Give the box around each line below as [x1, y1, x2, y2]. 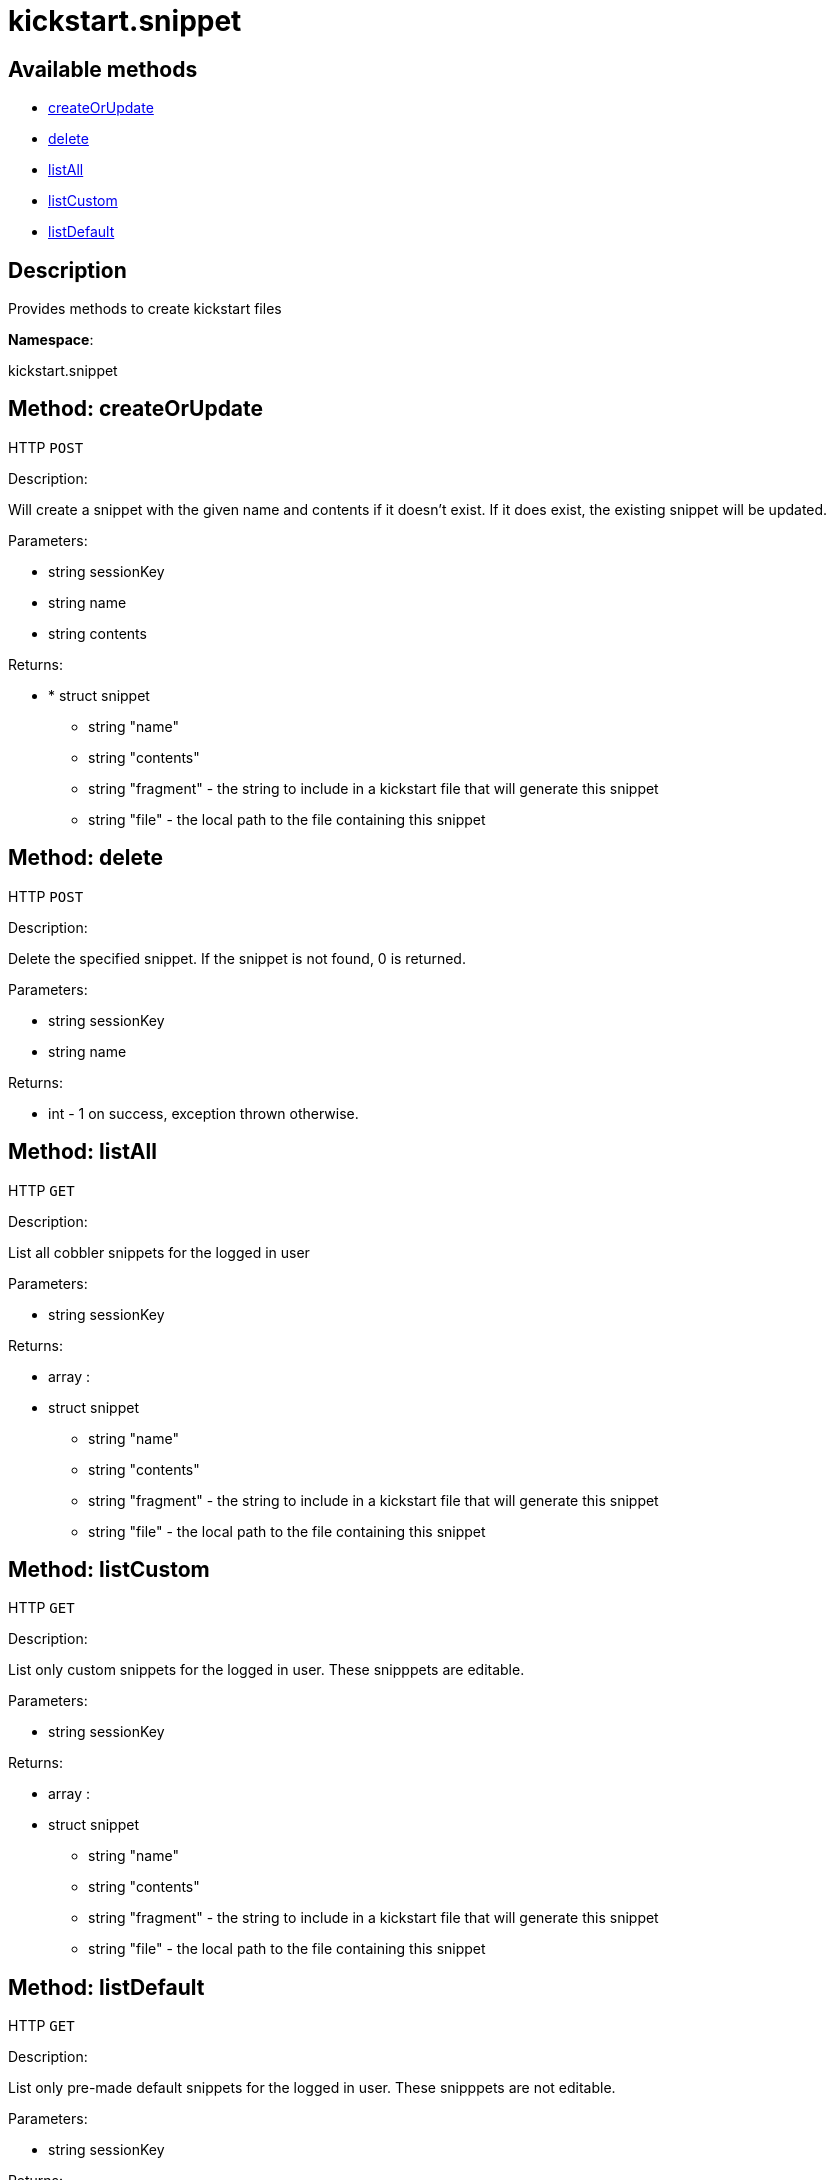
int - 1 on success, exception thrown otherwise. [48, 1104, 359, 1122]
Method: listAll [8, 1139, 157, 1165]
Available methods [8, 56, 198, 82]
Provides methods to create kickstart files [8, 300, 282, 318]
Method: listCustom [8, 1556, 210, 1582]
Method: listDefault [8, 1974, 205, 2000]
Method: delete [8, 845, 163, 871]
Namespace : [8, 331, 94, 349]
